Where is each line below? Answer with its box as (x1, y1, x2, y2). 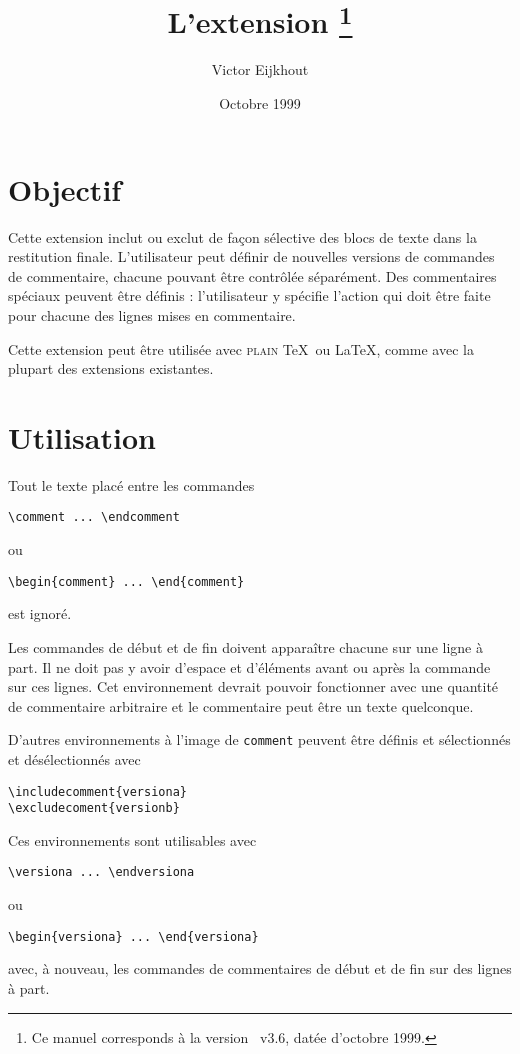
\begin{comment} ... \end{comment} (8, 574, 245, 589)
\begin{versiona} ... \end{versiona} (8, 929, 259, 944)
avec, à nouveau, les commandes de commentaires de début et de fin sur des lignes (8, 958, 512, 979)
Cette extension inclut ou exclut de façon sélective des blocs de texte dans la (8, 226, 477, 247)
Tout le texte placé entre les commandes (8, 474, 255, 495)
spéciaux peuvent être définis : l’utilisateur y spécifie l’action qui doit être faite (8, 285, 491, 306)
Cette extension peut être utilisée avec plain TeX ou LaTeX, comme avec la (8, 338, 474, 359)
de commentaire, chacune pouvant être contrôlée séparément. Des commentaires (8, 265, 497, 286)
